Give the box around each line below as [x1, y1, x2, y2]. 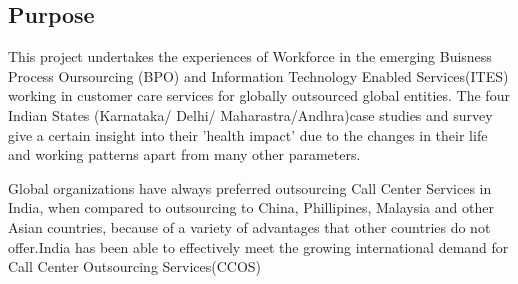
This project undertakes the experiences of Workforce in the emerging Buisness [8, 46, 492, 67]
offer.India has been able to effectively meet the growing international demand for [8, 236, 509, 257]
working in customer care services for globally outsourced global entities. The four [8, 85, 510, 106]
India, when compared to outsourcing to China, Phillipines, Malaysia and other [8, 197, 494, 218]
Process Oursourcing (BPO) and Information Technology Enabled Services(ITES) [8, 65, 509, 86]
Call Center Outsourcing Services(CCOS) [8, 256, 262, 277]
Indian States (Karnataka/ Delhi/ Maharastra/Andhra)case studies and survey [8, 104, 493, 125]
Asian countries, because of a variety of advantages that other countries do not [8, 216, 491, 237]
